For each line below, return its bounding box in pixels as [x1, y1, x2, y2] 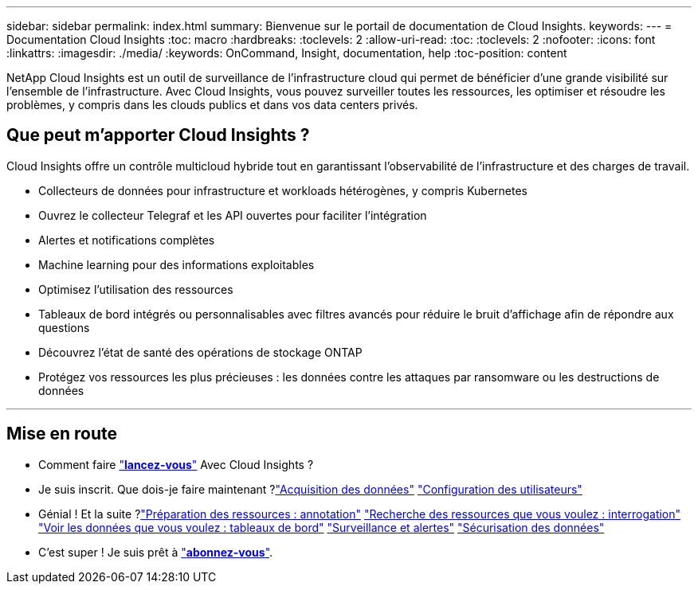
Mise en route [6, 424, 118, 444]
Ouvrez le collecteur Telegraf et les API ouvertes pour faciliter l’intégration [38, 208, 427, 222]
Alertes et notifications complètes [38, 232, 215, 247]
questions [38, 320, 90, 334]
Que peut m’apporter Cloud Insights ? [6, 125, 310, 146]
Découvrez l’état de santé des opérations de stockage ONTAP [38, 345, 363, 359]
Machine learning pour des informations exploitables [38, 257, 315, 272]
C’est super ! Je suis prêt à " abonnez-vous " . [38, 545, 273, 559]
